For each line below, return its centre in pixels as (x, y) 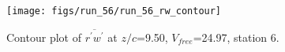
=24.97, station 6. (236, 37)
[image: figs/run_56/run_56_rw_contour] (114, 11)
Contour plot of (44, 37)
